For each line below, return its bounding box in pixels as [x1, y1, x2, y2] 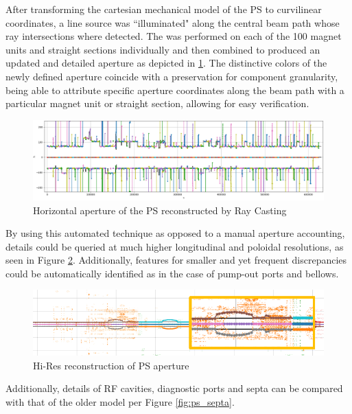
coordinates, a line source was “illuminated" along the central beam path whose [5, 15, 340, 30]
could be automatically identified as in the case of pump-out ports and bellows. [5, 266, 339, 280]
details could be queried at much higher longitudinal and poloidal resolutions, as [5, 239, 344, 253]
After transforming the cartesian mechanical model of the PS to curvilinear [5, 2, 322, 16]
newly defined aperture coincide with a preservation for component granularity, [5, 69, 338, 83]
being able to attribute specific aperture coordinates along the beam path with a [5, 82, 344, 97]
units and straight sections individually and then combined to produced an [5, 42, 320, 56]
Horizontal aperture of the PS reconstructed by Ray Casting [33, 203, 287, 217]
